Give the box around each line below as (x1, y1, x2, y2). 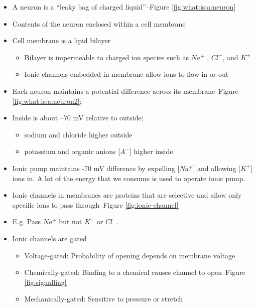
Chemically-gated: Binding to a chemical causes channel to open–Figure (24, 267, 245, 277)
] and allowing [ (193, 163, 240, 173)
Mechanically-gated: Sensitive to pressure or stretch (24, 293, 183, 304)
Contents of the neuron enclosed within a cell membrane (12, 18, 186, 29)
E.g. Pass (12, 216, 41, 227)
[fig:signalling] (24, 276, 67, 287)
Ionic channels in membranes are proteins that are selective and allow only (12, 190, 242, 200)
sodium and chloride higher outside (24, 129, 133, 139)
